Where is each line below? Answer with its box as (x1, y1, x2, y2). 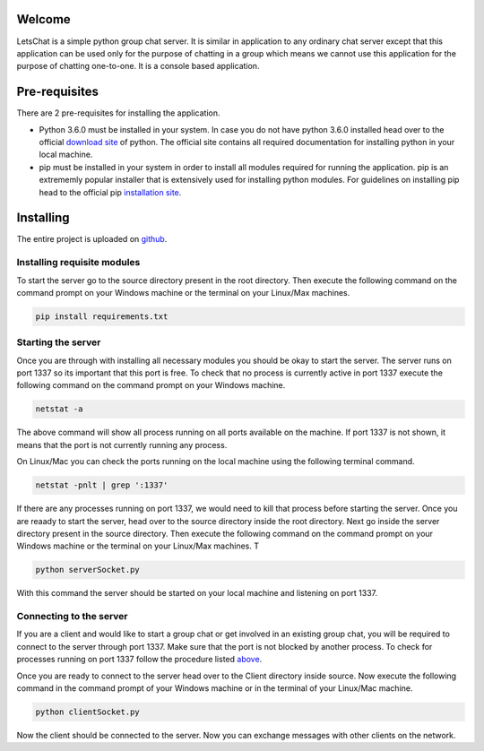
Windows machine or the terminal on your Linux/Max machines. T (16, 540, 260, 551)
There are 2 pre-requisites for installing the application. (16, 108, 220, 118)
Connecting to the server (16, 610, 129, 623)
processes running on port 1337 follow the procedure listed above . (16, 654, 263, 665)
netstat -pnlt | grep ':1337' (35, 480, 169, 490)
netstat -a (35, 404, 83, 414)
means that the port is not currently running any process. (16, 439, 228, 450)
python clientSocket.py (35, 707, 141, 717)
